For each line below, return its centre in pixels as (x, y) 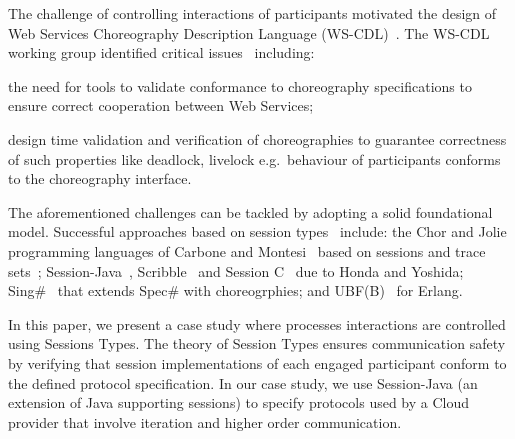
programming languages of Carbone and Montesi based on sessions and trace (247, 250)
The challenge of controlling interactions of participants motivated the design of (252, 13)
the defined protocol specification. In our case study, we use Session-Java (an (243, 382)
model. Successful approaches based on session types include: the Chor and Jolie (257, 231)
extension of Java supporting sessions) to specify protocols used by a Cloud (239, 402)
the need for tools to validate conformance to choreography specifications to (240, 85)
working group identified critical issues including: (161, 52)
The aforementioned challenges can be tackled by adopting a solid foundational (250, 211)
